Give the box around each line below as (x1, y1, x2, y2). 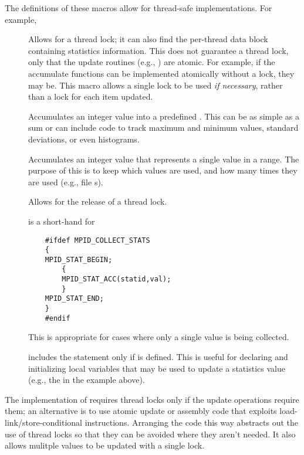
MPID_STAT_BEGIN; (45, 255, 113, 264)
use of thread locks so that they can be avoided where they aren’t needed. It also (5, 427, 296, 440)
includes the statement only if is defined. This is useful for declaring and (28, 351, 288, 362)
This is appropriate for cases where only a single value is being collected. (28, 331, 289, 343)
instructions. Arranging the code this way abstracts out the (85, 416, 299, 428)
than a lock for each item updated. (28, 90, 153, 103)
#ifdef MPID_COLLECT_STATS (45, 236, 150, 245)
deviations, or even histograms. (28, 133, 140, 145)
